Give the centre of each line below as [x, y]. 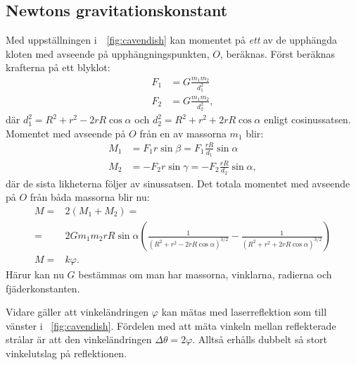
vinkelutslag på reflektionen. [66, 353]
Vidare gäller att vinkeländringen [77, 312]
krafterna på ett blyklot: [58, 67]
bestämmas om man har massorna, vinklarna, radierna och [205, 274]
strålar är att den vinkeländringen [79, 339]
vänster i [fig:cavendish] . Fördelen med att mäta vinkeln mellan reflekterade [171, 325]
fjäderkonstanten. [43, 288]
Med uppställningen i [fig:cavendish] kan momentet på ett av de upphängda [171, 40]
